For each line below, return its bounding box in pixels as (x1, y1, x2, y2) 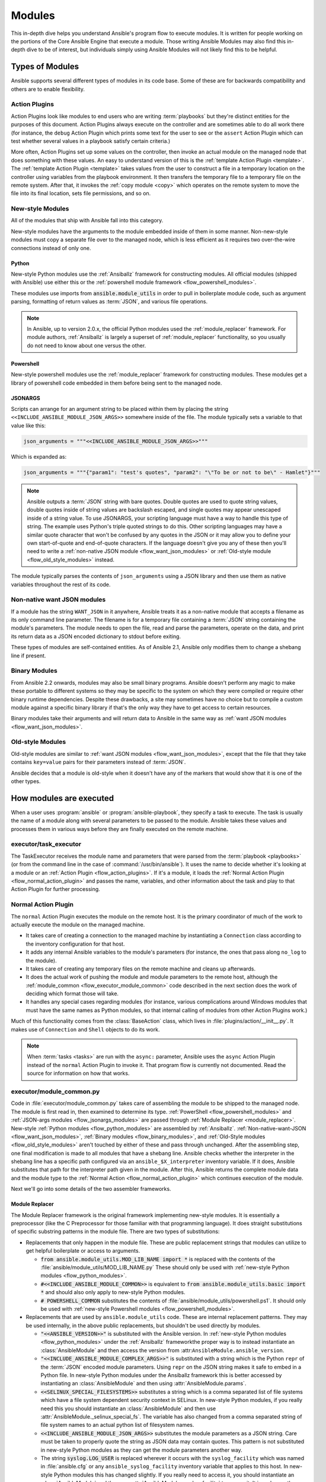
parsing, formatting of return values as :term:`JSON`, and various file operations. (11, 298, 207, 305)
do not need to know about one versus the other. (27, 341, 146, 349)
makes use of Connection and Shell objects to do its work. (11, 1026, 160, 1033)
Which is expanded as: (11, 453, 67, 460)
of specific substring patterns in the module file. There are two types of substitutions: (11, 1228, 220, 1235)
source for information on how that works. (27, 1070, 130, 1077)
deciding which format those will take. (25, 990, 119, 997)
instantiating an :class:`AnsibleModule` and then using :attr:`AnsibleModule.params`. (40, 1380, 247, 1387)
